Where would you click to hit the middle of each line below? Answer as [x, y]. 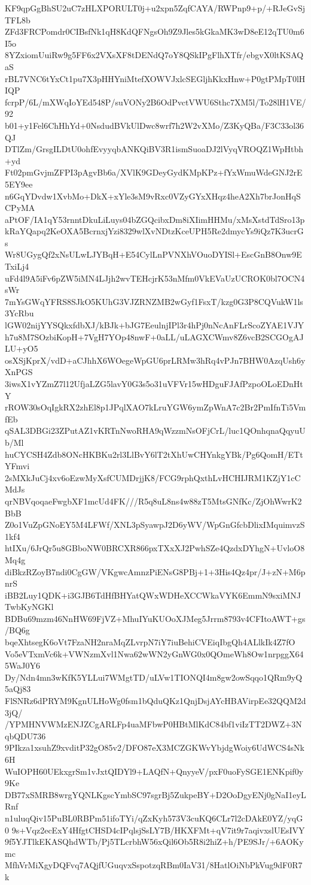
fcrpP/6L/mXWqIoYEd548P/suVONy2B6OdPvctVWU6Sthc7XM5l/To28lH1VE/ [155, 102]
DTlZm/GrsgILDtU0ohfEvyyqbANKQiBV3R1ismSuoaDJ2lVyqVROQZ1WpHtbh [154, 149]
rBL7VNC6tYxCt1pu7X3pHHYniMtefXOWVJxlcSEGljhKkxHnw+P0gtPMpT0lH [155, 78]
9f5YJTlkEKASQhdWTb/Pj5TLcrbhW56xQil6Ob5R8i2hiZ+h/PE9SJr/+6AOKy [154, 842]
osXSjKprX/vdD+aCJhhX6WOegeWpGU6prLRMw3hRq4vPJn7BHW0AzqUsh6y [155, 360]
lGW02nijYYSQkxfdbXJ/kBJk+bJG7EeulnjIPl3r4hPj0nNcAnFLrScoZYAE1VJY [155, 325]
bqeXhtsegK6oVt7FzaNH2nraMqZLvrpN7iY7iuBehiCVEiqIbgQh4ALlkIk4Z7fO [150, 642]
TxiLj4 [17, 266]
